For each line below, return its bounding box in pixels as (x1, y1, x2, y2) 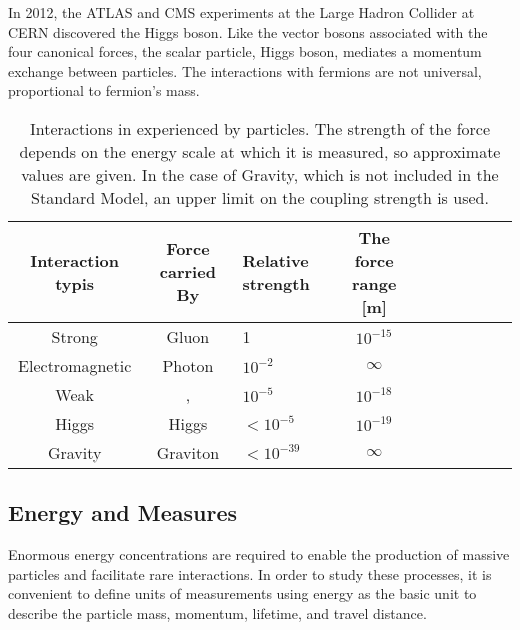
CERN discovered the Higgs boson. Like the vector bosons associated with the (8, 21, 488, 42)
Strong (51, 324, 98, 348)
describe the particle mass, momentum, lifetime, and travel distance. (8, 602, 427, 623)
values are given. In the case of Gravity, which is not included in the (21, 162, 499, 186)
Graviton (156, 440, 220, 464)
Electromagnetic (18, 353, 132, 377)
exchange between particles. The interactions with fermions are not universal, (8, 60, 482, 81)
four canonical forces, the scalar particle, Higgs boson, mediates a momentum (8, 41, 482, 62)
